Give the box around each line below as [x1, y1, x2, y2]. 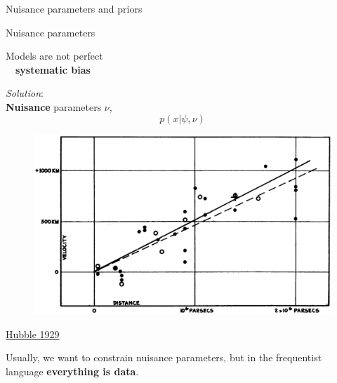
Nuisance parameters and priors [6, 1, 143, 15]
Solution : [6, 86, 44, 100]
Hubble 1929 [6, 326, 60, 341]
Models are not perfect [6, 48, 103, 63]
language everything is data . [6, 364, 139, 379]
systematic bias [15, 62, 91, 76]
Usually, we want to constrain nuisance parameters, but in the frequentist [6, 350, 322, 365]
